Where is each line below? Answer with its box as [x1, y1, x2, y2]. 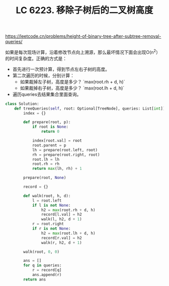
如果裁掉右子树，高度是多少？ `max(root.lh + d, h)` [20, 85, 125, 91]
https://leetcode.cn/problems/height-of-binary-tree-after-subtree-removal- [5, 33, 161, 39]
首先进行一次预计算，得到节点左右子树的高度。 [12, 66, 110, 72]
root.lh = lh [32, 157, 59, 162]
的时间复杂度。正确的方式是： [5, 55, 67, 61]
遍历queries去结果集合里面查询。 [12, 91, 81, 97]
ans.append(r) [32, 272, 62, 277]
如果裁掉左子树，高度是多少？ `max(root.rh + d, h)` [20, 78, 125, 84]
